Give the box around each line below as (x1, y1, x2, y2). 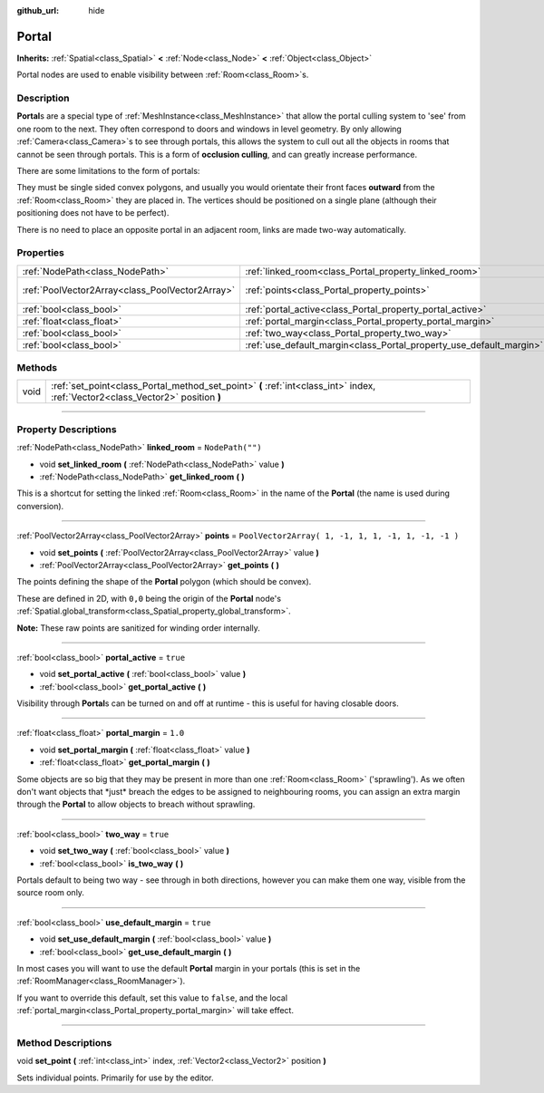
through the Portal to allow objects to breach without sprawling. (16, 798, 256, 810)
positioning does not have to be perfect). (16, 208, 170, 218)
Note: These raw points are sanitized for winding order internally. (16, 622, 260, 634)
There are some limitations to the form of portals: (16, 166, 200, 176)
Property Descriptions (16, 422, 117, 435)
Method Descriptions (16, 1036, 112, 1049)
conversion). (16, 500, 64, 511)
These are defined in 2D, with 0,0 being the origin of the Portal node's (16, 593, 281, 604)
